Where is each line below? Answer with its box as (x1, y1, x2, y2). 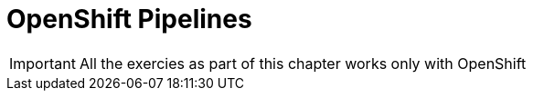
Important (9, 54, 76, 73)
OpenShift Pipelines (6, 4, 252, 34)
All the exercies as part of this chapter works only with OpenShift (79, 54, 527, 73)
